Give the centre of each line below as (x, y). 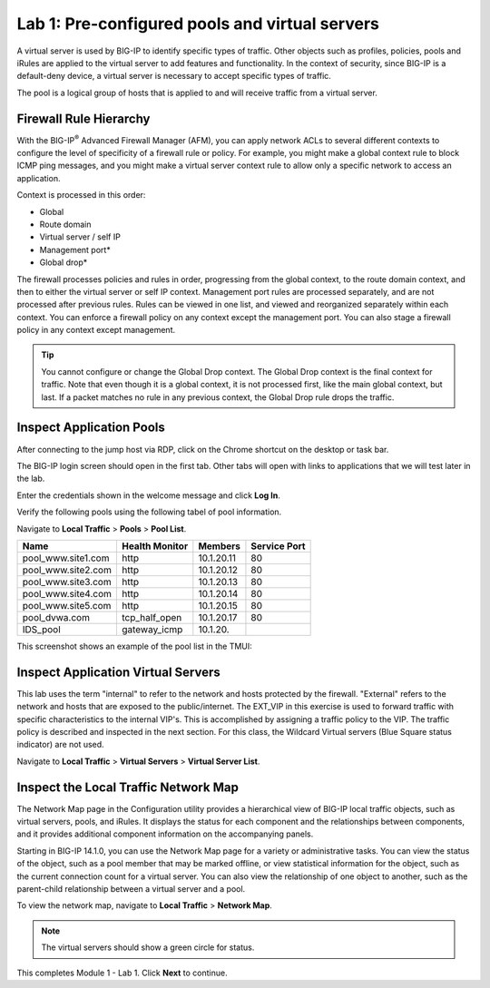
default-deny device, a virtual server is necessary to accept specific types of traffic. (174, 76)
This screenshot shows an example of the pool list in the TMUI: (135, 646)
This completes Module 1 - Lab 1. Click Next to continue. (122, 973)
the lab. (31, 479)
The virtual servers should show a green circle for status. (148, 947)
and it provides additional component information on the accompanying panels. (165, 834)
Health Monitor (155, 546)
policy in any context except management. (96, 330)
